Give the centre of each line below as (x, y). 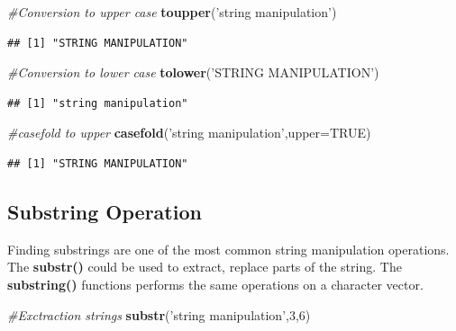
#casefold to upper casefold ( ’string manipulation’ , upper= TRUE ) (189, 133)
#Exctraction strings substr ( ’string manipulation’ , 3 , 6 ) (159, 314)
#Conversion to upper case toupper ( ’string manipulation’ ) (172, 12)
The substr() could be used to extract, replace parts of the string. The (205, 267)
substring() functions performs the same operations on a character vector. (215, 284)
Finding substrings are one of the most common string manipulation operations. (228, 249)
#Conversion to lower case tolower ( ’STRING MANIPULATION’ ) (193, 72)
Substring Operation (105, 211)
